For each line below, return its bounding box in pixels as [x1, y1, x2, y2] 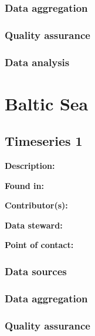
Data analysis [5, 54, 70, 69]
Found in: [5, 179, 44, 191]
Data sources [5, 264, 67, 278]
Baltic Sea [5, 91, 89, 115]
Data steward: [5, 218, 63, 231]
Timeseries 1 [5, 132, 83, 150]
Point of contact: [5, 239, 74, 251]
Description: [5, 159, 55, 172]
